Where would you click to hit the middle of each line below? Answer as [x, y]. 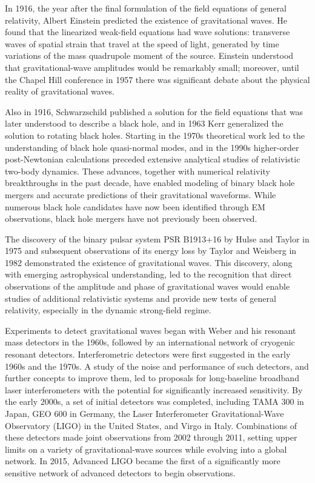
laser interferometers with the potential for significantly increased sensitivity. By [154, 389]
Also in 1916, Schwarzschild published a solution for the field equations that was [154, 111]
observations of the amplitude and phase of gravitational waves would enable [148, 286]
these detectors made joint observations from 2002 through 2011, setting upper [151, 437]
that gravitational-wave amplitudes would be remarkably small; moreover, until [152, 67]
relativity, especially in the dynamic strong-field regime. [108, 310]
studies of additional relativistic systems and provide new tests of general [141, 298]
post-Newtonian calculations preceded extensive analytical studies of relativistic [153, 159]
